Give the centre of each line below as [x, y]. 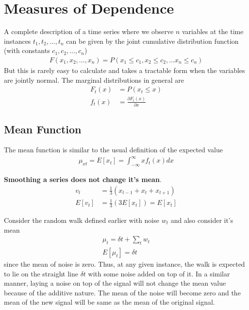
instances [17, 41]
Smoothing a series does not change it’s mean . [83, 179]
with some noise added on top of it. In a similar [159, 273]
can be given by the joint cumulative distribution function [152, 41]
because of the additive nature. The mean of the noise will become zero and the [122, 292]
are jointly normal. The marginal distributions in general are [94, 80]
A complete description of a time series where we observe [89, 31]
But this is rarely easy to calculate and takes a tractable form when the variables [124, 70]
